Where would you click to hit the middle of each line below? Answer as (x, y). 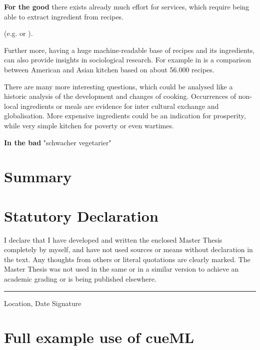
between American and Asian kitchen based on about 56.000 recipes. (109, 69)
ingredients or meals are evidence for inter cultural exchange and (120, 106)
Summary (38, 176)
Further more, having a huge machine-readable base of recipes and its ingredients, (129, 50)
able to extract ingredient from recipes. (64, 16)
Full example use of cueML (99, 337)
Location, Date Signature (43, 303)
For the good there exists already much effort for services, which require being (127, 6)
